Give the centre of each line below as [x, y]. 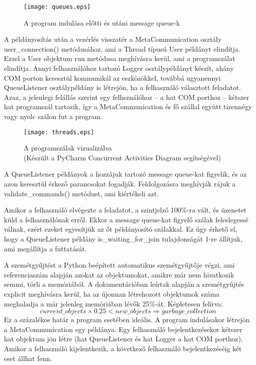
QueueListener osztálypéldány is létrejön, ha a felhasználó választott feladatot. [123, 87]
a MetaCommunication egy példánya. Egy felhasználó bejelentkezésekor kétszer [123, 329]
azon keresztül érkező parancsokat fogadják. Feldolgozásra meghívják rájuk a [120, 184]
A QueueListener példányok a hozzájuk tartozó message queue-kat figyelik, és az [125, 174]
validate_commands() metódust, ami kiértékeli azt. [81, 193]
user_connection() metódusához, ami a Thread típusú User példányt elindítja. [122, 48]
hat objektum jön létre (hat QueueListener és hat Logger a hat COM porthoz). [124, 339]
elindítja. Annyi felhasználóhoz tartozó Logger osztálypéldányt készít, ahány [119, 68]
